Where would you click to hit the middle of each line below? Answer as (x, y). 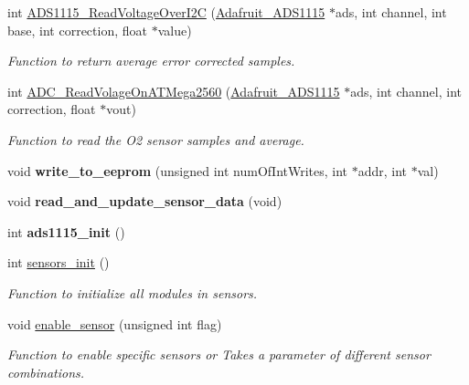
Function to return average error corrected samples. (151, 61)
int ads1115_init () (66, 231)
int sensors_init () (59, 262)
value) (175, 30)
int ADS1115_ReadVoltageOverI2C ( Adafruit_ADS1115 (166, 12)
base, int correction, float (77, 30)
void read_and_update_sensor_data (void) (145, 201)
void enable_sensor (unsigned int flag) (115, 323)
